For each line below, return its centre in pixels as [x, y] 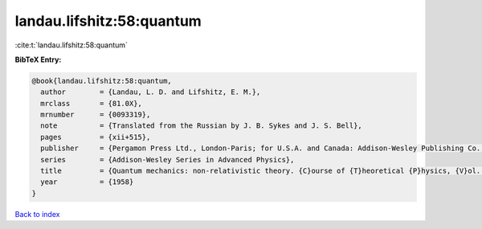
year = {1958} [87, 182]
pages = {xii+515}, [96, 137]
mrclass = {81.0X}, [91, 103]
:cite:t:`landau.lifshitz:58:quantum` [71, 45]
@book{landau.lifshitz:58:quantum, [102, 81]
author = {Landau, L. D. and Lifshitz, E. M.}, [151, 92]
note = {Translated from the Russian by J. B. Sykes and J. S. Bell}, [202, 126]
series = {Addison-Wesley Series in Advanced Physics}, [167, 159]
